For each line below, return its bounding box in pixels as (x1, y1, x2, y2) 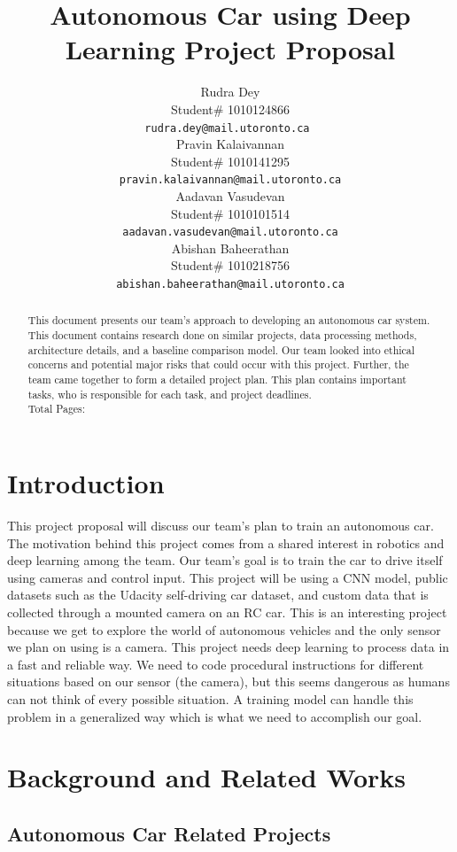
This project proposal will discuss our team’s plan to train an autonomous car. (7, 516, 434, 535)
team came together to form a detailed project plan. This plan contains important (27, 372, 407, 387)
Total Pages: (27, 401, 86, 416)
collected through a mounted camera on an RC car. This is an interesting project (7, 602, 447, 621)
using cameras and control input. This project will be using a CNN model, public (7, 568, 448, 586)
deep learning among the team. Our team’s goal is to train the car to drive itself (7, 551, 443, 569)
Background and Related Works (7, 759, 407, 795)
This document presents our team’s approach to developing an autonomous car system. (27, 313, 430, 328)
